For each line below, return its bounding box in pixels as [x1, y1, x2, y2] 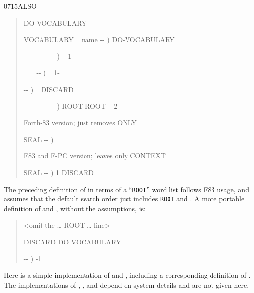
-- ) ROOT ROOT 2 [50, 100, 118, 111]
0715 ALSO [4, 1, 37, 11]
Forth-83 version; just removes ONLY [23, 117, 137, 128]
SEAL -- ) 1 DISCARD [23, 167, 94, 177]
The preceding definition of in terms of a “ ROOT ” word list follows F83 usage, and [4, 184, 249, 194]
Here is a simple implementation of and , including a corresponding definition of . [4, 270, 251, 280]
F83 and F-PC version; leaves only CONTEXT [23, 150, 166, 161]
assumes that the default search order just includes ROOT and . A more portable [4, 194, 245, 204]
